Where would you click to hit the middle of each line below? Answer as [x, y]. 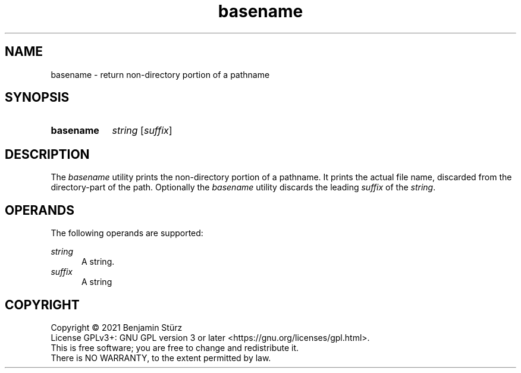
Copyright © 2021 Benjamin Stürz [117, 327]
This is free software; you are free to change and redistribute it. [175, 347]
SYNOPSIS [37, 98]
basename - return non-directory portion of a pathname [160, 74]
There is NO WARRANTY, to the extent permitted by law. [161, 358]
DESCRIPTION [47, 154]
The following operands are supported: [127, 233]
